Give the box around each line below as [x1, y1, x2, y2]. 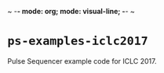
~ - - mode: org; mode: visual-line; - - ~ [7, 7, 135, 16]
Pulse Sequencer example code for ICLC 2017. [7, 56, 157, 65]
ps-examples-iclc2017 [7, 34, 148, 49]
